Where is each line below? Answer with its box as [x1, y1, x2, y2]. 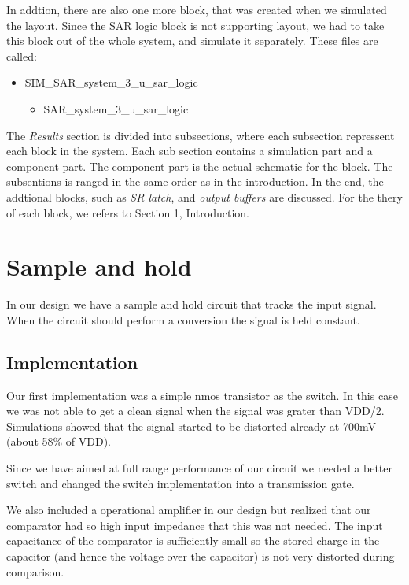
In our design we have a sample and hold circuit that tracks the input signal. [6, 296, 377, 313]
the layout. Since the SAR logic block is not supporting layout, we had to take [6, 17, 385, 33]
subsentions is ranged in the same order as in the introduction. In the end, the [6, 173, 384, 190]
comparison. [6, 563, 64, 579]
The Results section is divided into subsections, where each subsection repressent [6, 127, 395, 143]
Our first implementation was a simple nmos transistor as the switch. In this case [6, 387, 398, 403]
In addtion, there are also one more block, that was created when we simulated [6, 2, 387, 17]
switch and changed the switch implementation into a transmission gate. [6, 475, 355, 491]
